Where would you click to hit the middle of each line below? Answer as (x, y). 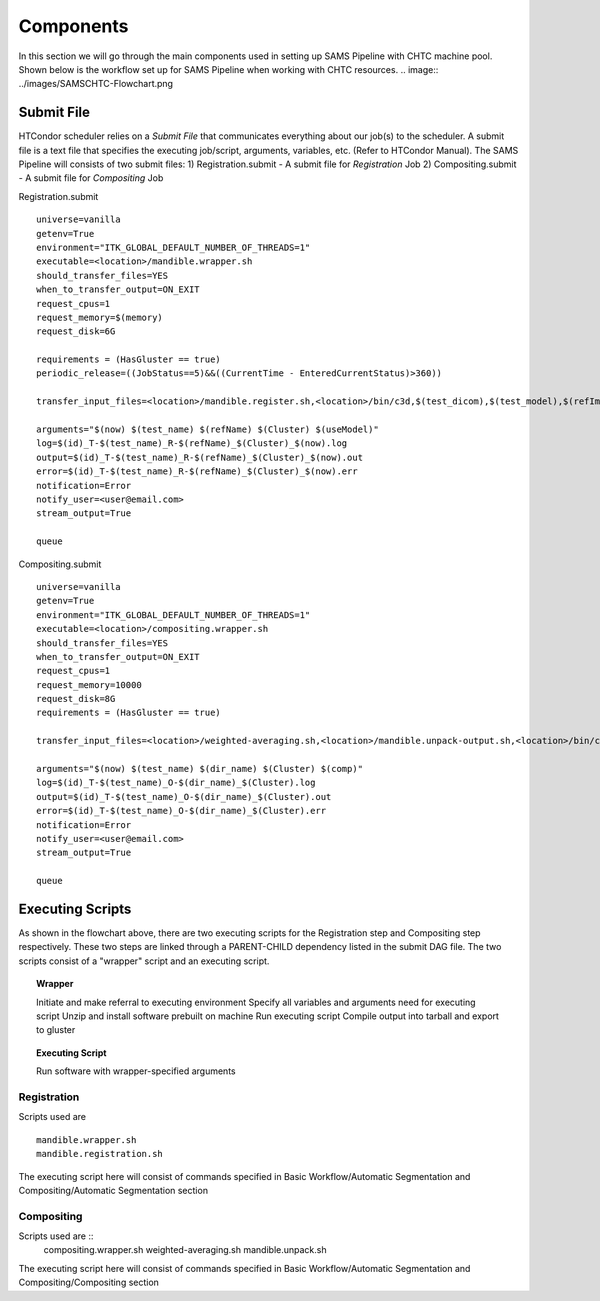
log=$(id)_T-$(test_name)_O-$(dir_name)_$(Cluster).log (176, 783)
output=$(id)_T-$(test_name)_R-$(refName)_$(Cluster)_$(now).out (200, 457)
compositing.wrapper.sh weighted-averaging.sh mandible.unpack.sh (185, 1250)
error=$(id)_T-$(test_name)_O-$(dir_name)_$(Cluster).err (181, 811)
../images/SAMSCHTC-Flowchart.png (96, 84)
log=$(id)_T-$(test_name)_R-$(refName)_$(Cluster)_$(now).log (192, 443)
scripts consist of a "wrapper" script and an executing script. (144, 961)
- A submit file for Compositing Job (91, 178)
